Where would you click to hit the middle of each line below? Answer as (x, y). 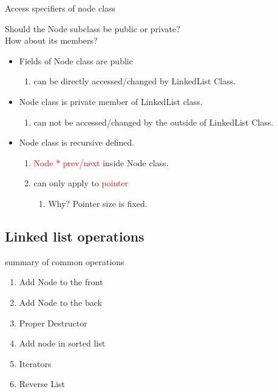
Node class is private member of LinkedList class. (111, 101)
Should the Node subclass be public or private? (93, 28)
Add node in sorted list (62, 343)
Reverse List (42, 384)
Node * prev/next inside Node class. (101, 162)
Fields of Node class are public (76, 60)
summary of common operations (65, 261)
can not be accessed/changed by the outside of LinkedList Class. (154, 122)
